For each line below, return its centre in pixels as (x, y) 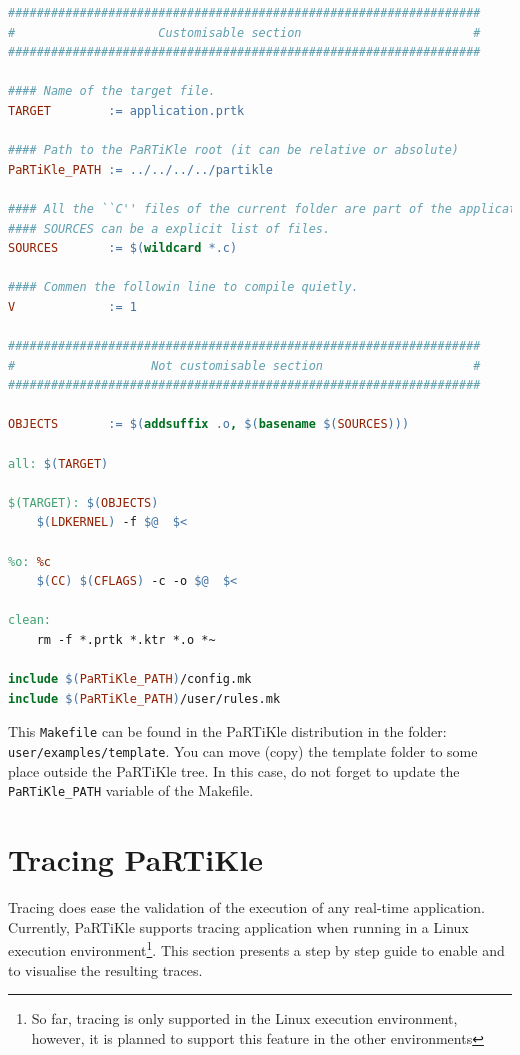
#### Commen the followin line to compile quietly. (183, 287)
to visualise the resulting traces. (105, 969)
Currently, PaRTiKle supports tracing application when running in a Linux (238, 926)
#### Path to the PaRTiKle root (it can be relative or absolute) (234, 150)
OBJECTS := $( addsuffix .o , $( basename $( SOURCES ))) (209, 424)
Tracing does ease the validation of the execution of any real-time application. (247, 907)
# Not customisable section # (244, 365)
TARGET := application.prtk (126, 110)
